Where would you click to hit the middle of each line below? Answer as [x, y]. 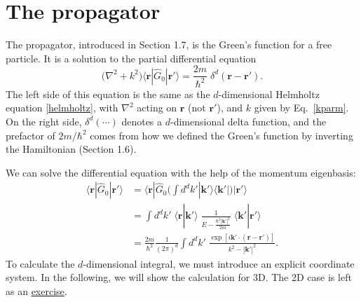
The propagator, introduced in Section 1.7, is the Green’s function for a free [169, 44]
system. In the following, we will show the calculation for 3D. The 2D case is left [179, 277]
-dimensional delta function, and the [248, 121]
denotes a [142, 121]
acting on [157, 108]
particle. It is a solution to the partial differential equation [131, 58]
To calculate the [40, 263]
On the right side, [44, 121]
